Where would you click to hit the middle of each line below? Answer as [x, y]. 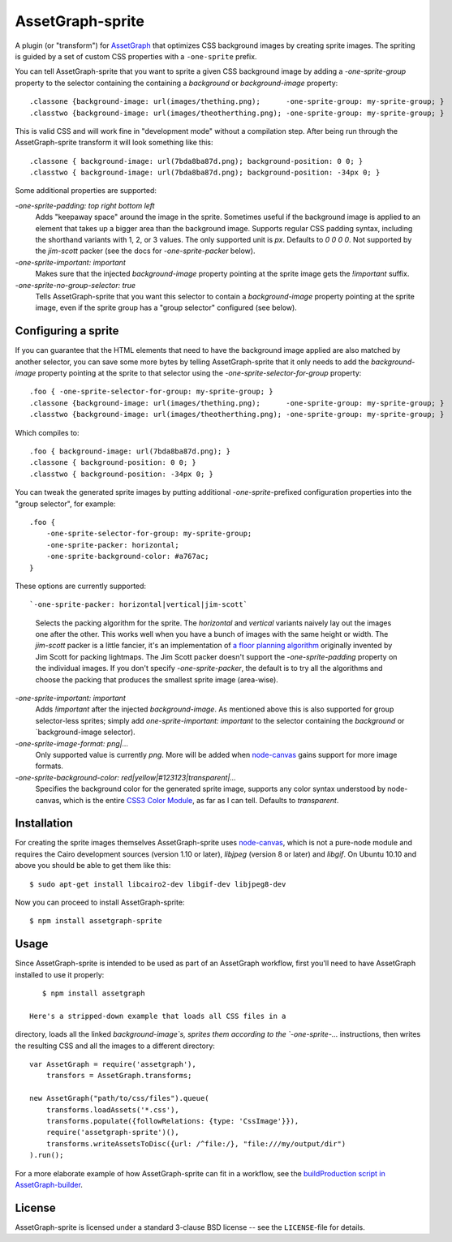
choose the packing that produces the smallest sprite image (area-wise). [157, 679]
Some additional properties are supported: [86, 191]
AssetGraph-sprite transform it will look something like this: [114, 143]
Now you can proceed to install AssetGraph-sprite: [100, 902]
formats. [50, 766]
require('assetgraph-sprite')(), [113, 1132]
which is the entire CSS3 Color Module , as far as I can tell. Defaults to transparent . [201, 800]
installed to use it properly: [60, 974]
